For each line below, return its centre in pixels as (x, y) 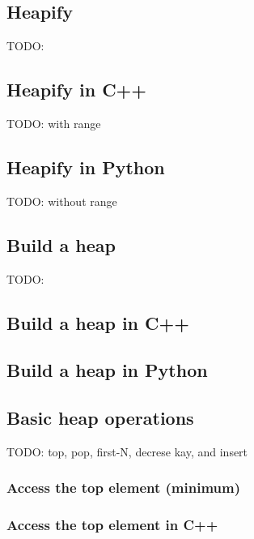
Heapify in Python (86, 167)
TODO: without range (62, 201)
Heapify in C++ (77, 90)
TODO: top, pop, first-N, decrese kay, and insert (127, 451)
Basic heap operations (100, 418)
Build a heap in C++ (98, 322)
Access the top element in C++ (112, 525)
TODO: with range (54, 123)
